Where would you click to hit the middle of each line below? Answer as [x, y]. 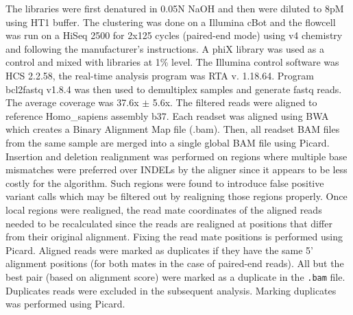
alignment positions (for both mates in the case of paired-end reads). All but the [175, 263]
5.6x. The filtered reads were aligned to [235, 102]
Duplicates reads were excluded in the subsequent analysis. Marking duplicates [171, 290]
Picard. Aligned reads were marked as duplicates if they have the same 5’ [160, 250]
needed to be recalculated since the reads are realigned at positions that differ [169, 223]
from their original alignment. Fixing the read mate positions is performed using [174, 237]
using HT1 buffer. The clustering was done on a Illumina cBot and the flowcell [171, 22]
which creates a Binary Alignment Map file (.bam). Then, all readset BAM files [173, 129]
